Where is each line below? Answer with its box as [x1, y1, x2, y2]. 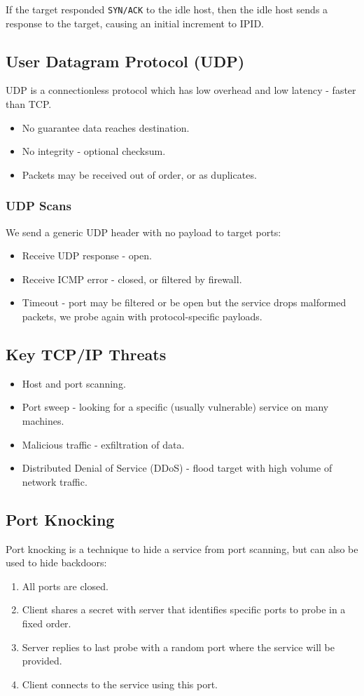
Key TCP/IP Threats [6, 343, 167, 364]
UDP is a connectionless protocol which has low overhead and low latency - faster [6, 83, 356, 97]
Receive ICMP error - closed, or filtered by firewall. [22, 271, 242, 286]
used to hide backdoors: [6, 555, 107, 570]
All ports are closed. [22, 578, 108, 593]
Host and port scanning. [22, 376, 126, 390]
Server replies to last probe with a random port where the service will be [22, 639, 335, 654]
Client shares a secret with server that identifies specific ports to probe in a [22, 602, 346, 617]
